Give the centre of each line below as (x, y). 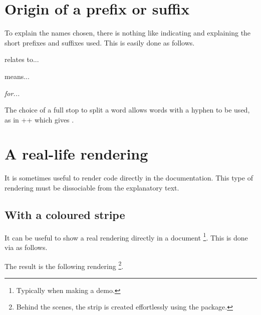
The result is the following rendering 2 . (64, 265)
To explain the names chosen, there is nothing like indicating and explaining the (128, 33)
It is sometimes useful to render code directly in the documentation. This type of (129, 178)
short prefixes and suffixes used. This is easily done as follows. (100, 42)
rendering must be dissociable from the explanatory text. (92, 187)
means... (17, 76)
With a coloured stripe (65, 214)
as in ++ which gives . (39, 119)
